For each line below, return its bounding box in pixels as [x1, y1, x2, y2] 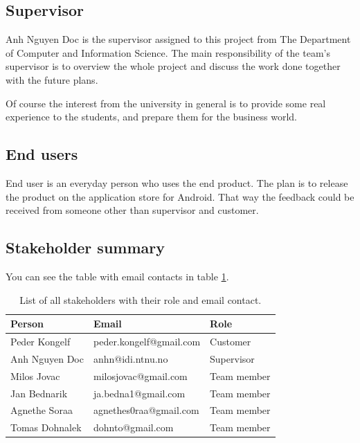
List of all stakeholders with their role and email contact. [19, 292, 262, 307]
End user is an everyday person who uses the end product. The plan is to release [6, 175, 348, 190]
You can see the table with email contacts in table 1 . [6, 269, 229, 283]
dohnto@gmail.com [93, 420, 174, 435]
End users [6, 143, 78, 165]
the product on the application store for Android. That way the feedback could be [6, 189, 354, 204]
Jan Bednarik [10, 386, 68, 400]
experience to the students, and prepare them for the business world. [6, 109, 297, 124]
